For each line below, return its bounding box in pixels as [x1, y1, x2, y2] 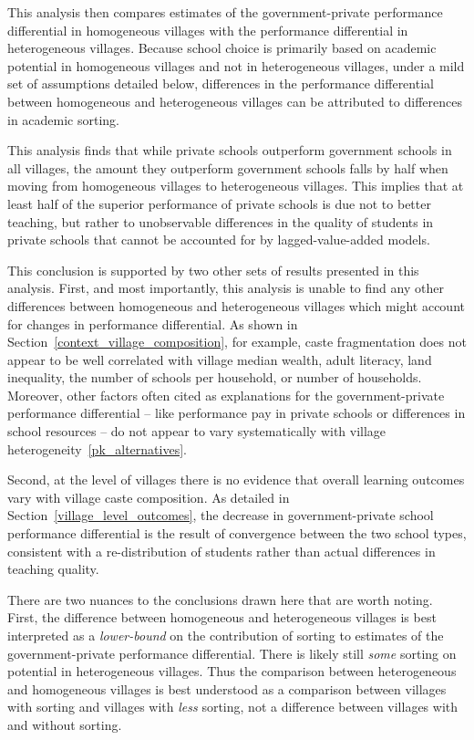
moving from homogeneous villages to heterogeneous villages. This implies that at [7, 176, 464, 195]
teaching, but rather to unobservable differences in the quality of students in [7, 212, 434, 231]
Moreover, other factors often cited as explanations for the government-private [7, 385, 445, 404]
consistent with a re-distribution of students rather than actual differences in [7, 541, 436, 560]
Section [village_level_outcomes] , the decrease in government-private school [7, 505, 434, 525]
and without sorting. [7, 714, 122, 734]
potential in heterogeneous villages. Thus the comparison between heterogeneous [7, 662, 457, 681]
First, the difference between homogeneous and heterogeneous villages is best [7, 608, 437, 627]
